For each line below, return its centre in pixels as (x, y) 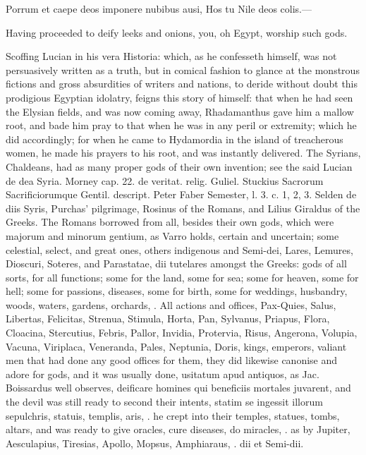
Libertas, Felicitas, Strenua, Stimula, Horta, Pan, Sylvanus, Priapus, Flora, (168, 318)
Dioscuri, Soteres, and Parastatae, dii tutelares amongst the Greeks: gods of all (176, 263)
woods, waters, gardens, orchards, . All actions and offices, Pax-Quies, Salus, (171, 304)
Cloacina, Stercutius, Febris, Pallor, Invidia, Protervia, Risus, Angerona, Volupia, (182, 333)
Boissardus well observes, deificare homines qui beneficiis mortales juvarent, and (178, 388)
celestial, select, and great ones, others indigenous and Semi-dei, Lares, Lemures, (179, 249)
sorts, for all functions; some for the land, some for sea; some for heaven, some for (182, 277)
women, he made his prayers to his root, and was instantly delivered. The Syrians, (183, 153)
